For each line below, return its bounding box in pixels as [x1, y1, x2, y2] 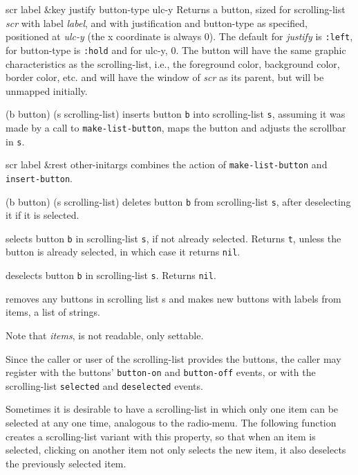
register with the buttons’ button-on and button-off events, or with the [6, 365, 316, 379]
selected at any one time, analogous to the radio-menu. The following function [6, 415, 337, 430]
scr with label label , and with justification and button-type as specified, [6, 15, 308, 30]
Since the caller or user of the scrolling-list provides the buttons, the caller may [6, 351, 341, 366]
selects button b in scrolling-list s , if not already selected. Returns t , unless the [6, 231, 341, 245]
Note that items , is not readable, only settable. [6, 328, 204, 342]
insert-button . [6, 170, 73, 185]
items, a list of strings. [6, 305, 100, 319]
